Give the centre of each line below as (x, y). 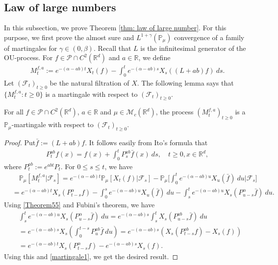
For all (14, 112)
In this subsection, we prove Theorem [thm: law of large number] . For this (115, 28)
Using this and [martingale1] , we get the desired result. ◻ (91, 256)
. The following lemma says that (185, 82)
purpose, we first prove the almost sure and (69, 37)
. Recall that (112, 48)
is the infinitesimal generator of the (193, 48)
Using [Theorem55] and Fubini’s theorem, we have (79, 205)
